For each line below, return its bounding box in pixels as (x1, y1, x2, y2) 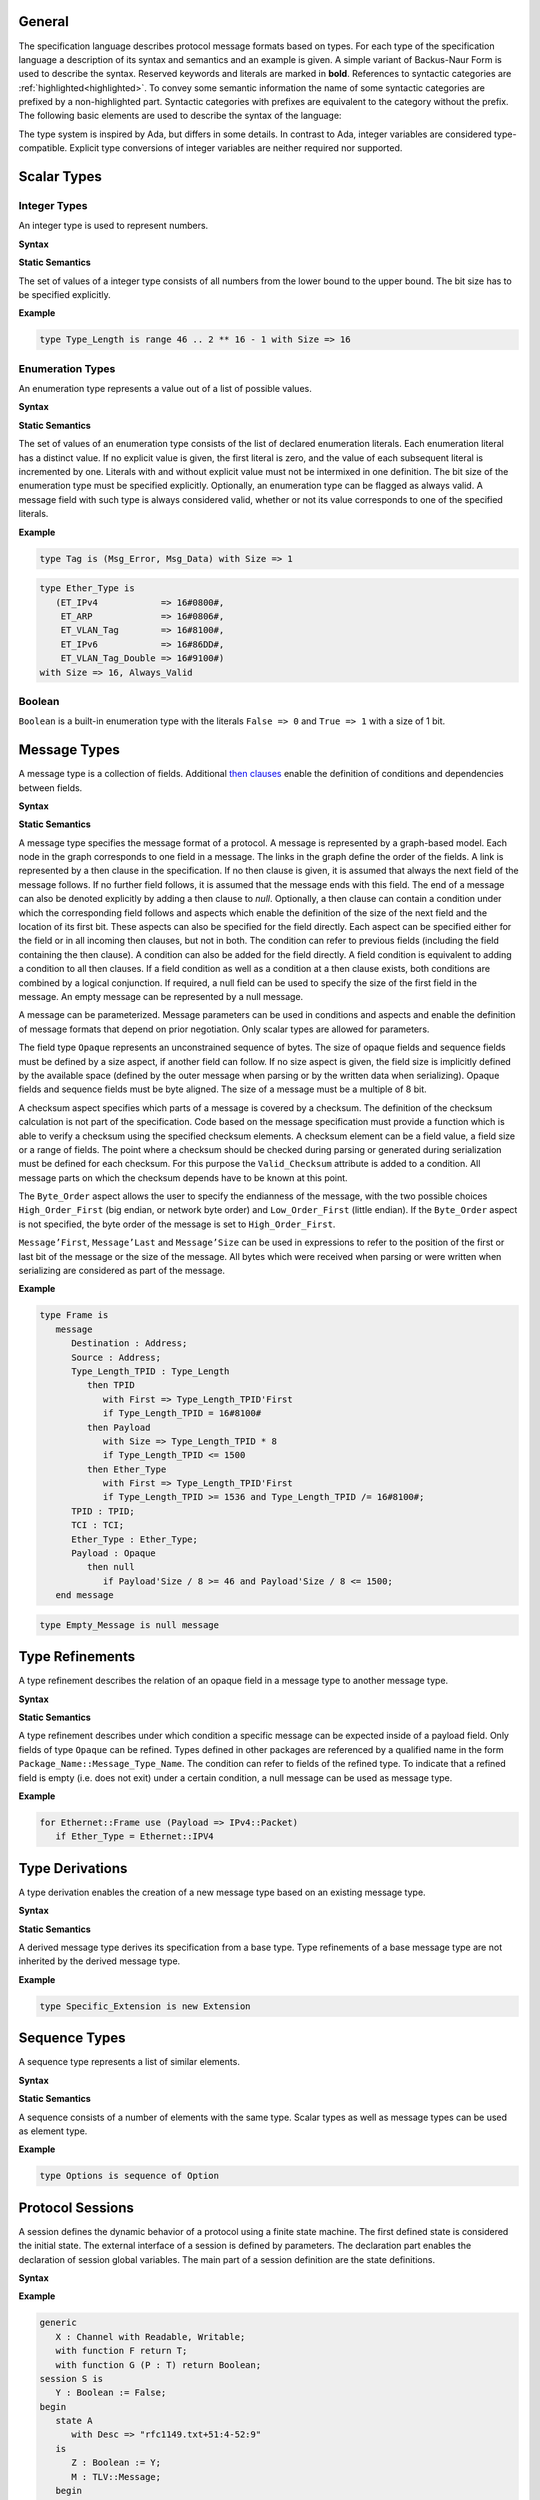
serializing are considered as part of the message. (18, 1265, 225, 1277)
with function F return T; (55, 2345, 188, 2357)
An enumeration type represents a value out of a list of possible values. (18, 383, 312, 395)
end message (55, 1590, 114, 1601)
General (18, 13, 70, 30)
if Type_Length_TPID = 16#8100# (102, 1408, 262, 1419)
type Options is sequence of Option (39, 2170, 220, 2182)
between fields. (18, 781, 83, 794)
